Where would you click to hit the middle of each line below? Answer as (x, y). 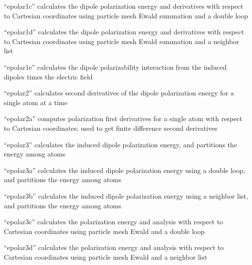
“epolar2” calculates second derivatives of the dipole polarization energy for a (119, 93)
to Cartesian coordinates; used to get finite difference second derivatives (111, 128)
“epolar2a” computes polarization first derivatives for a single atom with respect (123, 118)
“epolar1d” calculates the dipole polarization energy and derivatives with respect (124, 32)
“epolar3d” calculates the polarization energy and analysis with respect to (114, 247)
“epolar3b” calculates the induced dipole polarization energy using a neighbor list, (126, 195)
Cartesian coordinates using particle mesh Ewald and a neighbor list (106, 257)
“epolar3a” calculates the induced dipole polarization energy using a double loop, (125, 170)
